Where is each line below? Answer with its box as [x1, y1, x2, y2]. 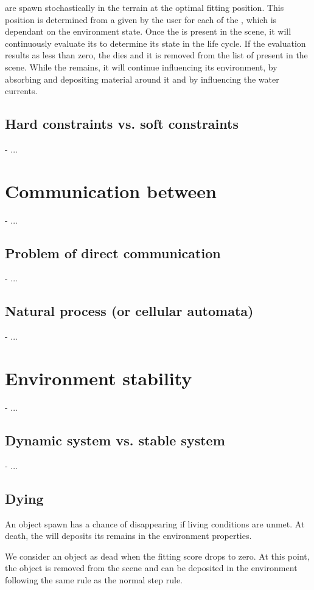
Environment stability [5, 366, 192, 391]
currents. [5, 84, 38, 97]
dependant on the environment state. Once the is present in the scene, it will [5, 25, 291, 38]
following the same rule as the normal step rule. [5, 573, 183, 586]
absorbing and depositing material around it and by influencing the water [5, 72, 279, 85]
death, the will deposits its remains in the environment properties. [5, 529, 252, 542]
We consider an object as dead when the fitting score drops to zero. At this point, [5, 549, 310, 562]
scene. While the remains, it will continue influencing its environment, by [5, 60, 277, 73]
